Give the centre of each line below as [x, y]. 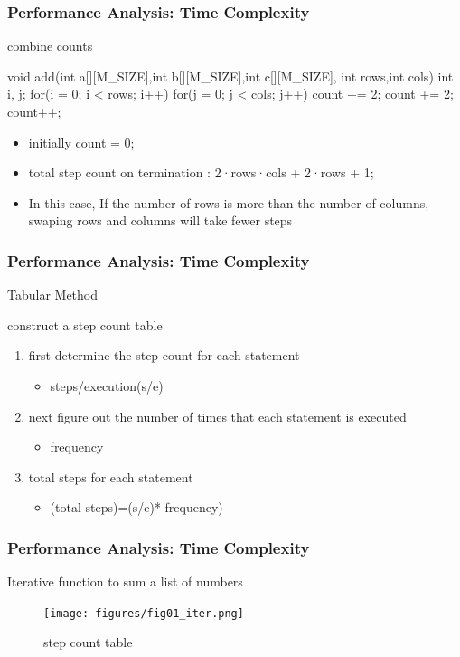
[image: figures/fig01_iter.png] [144, 613]
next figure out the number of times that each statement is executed [217, 416]
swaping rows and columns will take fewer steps [160, 220]
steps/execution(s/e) [107, 385]
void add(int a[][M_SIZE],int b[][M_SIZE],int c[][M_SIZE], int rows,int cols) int [230, 76]
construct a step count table [85, 324]
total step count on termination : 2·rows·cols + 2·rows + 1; [201, 172]
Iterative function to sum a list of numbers [125, 581]
